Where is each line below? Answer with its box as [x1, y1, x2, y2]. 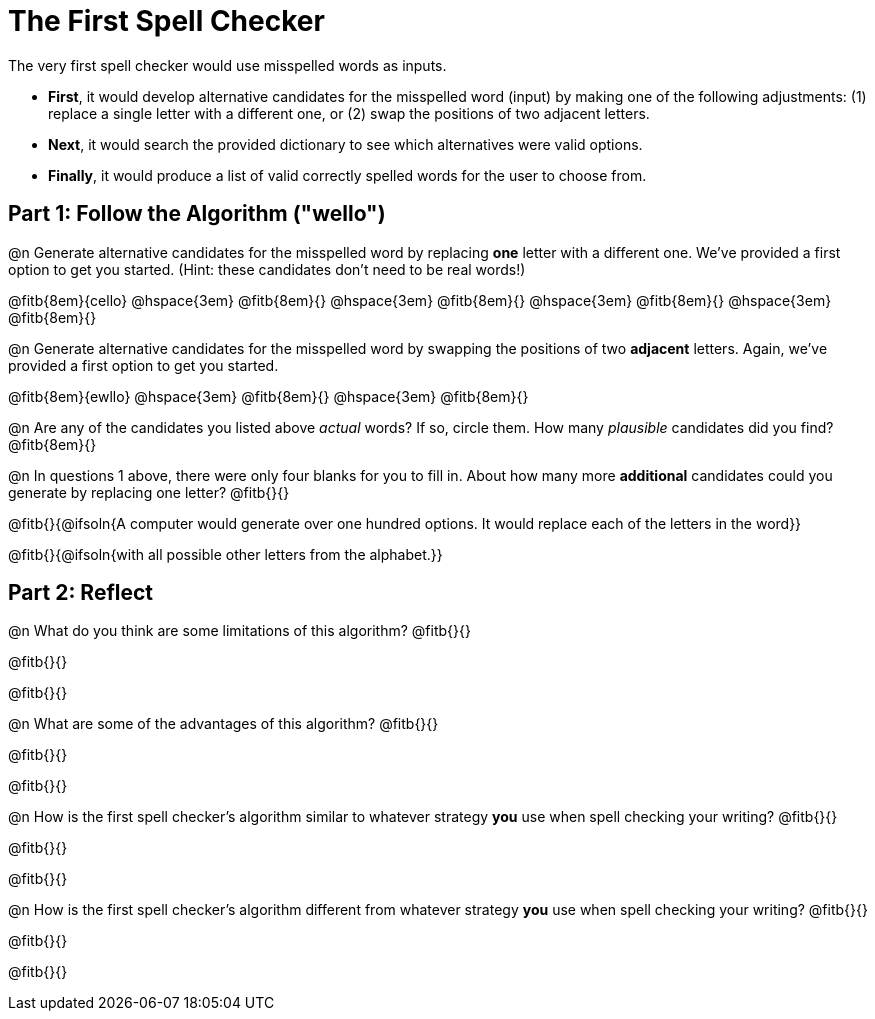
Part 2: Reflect [8, 580, 154, 606]
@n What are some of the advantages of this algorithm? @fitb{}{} [8, 715, 439, 733]
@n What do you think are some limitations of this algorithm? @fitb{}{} [8, 622, 471, 640]
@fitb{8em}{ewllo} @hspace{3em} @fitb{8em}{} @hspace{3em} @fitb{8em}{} [8, 387, 529, 405]
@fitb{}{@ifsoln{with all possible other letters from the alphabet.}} [8, 545, 443, 563]
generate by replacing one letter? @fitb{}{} [8, 483, 290, 501]
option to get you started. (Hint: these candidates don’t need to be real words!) [8, 260, 526, 278]
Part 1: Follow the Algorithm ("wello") [8, 201, 386, 227]
